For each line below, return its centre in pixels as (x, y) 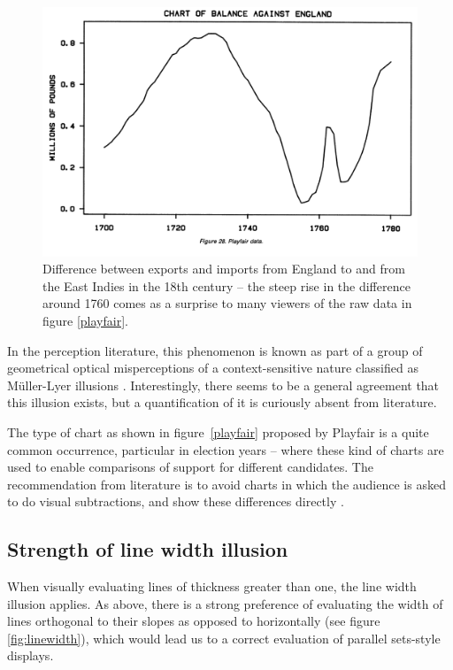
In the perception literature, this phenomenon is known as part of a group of (215, 350)
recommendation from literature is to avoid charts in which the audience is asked (226, 484)
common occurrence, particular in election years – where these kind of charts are (226, 449)
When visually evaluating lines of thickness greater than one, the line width (212, 586)
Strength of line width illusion (148, 549)
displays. (31, 655)
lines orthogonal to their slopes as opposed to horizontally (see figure (194, 621)
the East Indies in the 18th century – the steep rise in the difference (226, 285)
